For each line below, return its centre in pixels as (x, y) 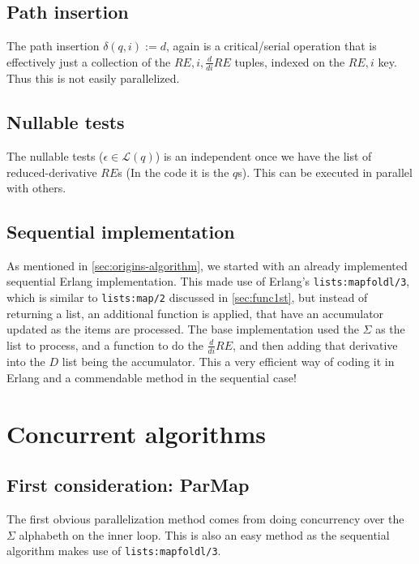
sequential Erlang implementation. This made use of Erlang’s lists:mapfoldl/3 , (208, 281)
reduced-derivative (52, 172)
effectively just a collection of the (89, 61)
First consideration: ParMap (128, 485)
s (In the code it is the (173, 172)
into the (26, 362)
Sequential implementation (121, 232)
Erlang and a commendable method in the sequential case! (152, 377)
